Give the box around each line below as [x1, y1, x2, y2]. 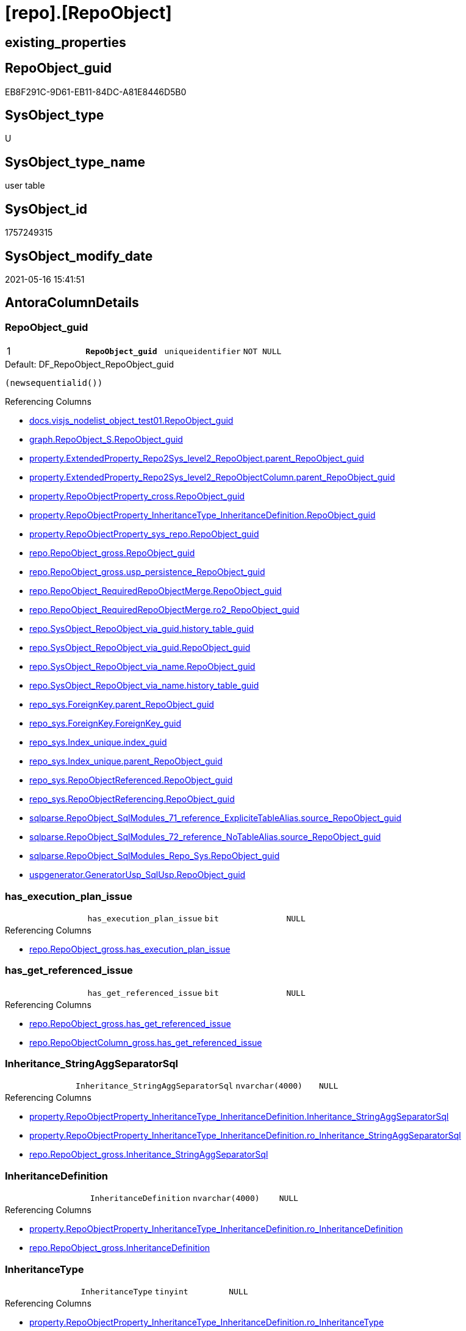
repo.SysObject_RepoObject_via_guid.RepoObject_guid [29, 642, 251, 653]
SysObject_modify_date [5, 248, 153, 264]
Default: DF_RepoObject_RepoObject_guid [5, 359, 174, 370]
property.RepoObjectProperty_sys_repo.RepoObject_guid [29, 529, 259, 540]
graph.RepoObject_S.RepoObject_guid [29, 434, 183, 445]
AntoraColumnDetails [5, 295, 139, 311]
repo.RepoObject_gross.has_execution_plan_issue [29, 943, 231, 954]
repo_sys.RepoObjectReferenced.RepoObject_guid [29, 775, 233, 786]
